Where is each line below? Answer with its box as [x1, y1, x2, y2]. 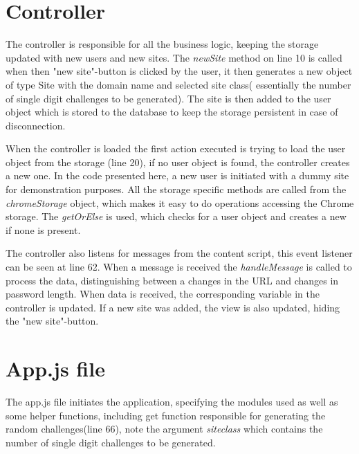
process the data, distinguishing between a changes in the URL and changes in [6, 273, 339, 287]
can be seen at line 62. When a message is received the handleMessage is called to [6, 260, 352, 274]
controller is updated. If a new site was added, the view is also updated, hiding [6, 300, 340, 314]
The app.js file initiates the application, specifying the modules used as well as [6, 394, 338, 409]
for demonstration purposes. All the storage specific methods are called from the [6, 182, 347, 197]
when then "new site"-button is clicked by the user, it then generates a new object [6, 64, 353, 78]
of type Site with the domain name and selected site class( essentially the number [6, 77, 351, 91]
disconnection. [6, 118, 66, 132]
